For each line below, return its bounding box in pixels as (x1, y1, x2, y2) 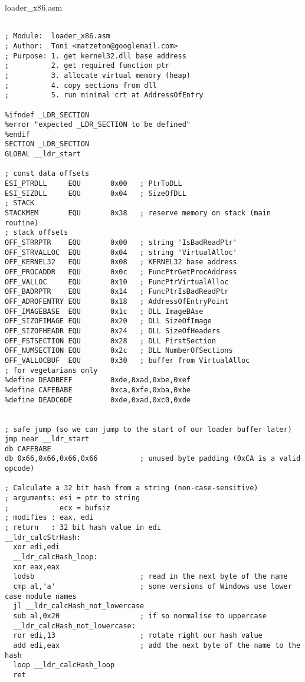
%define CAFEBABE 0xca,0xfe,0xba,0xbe (5, 385, 191, 394)
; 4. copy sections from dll (5, 81, 157, 90)
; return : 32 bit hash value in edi (5, 523, 161, 532)
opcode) (5, 464, 35, 473)
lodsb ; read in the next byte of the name (13, 572, 288, 581)
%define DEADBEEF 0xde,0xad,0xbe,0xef (5, 376, 191, 385)
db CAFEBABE (5, 444, 51, 453)
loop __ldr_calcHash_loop (13, 661, 115, 670)
